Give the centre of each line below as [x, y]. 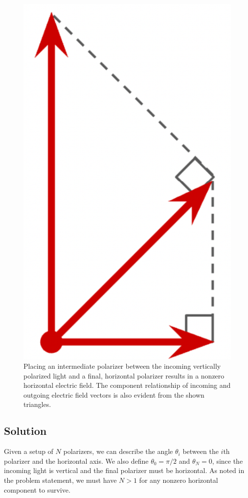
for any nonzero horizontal [179, 480]
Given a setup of [29, 451]
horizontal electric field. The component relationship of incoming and [127, 385]
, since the [227, 461]
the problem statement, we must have [60, 480]
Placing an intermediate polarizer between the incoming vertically [122, 366]
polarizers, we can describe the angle [118, 451]
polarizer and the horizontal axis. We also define [76, 461]
